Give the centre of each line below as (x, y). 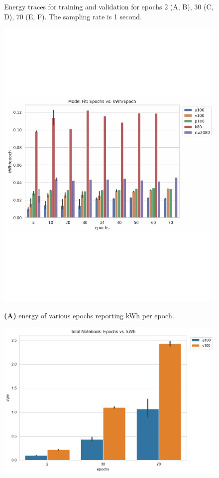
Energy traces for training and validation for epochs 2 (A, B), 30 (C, (109, 6)
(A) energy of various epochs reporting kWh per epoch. (89, 315)
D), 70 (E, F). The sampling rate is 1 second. (73, 16)
